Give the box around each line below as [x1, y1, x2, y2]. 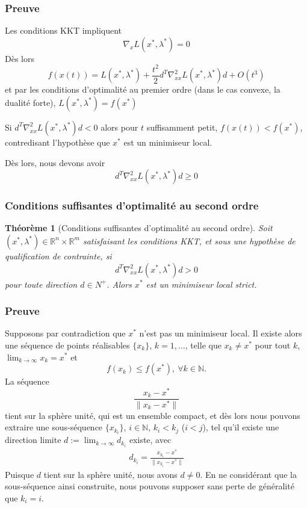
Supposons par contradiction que [5, 327, 126, 339]
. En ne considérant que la [200, 468, 297, 480]
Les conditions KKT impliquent [5, 24, 122, 37]
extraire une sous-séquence [5, 421, 103, 433]
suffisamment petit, [146, 120, 218, 133]
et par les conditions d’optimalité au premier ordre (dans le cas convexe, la [5, 83, 281, 96]
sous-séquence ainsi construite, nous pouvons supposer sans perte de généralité [5, 480, 294, 492]
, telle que [185, 338, 222, 351]
